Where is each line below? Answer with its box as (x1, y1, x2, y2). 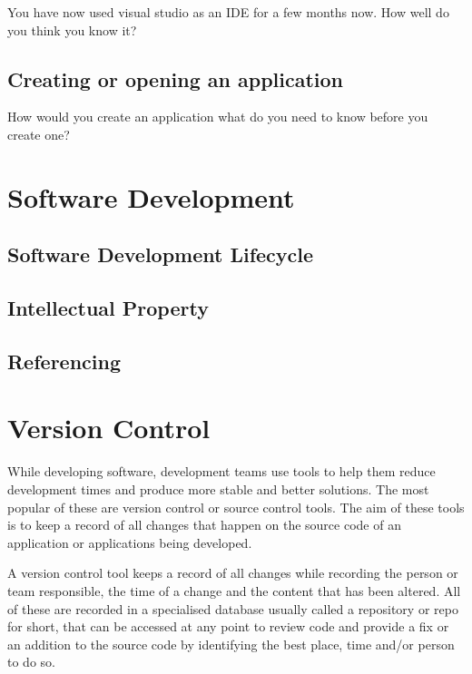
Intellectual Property (7, 294, 209, 322)
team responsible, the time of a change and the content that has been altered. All (7, 581, 461, 600)
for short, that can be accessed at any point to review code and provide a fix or (7, 617, 449, 636)
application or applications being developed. (7, 532, 252, 552)
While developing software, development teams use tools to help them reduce (7, 462, 436, 481)
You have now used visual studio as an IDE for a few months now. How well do (7, 3, 449, 21)
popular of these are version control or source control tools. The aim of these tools (7, 497, 465, 516)
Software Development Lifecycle (7, 240, 314, 269)
